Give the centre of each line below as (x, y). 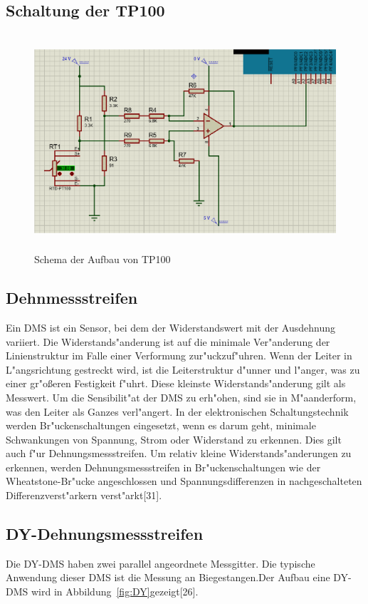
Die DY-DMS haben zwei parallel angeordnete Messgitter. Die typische (161, 563)
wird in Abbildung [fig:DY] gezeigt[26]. (115, 592)
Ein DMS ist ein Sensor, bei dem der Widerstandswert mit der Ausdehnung (170, 327)
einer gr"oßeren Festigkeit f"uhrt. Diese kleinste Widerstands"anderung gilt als (176, 383)
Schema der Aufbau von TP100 (102, 259)
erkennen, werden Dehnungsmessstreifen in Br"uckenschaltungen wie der (163, 467)
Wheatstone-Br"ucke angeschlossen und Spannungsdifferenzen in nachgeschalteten (184, 481)
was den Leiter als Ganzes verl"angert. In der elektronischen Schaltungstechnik (177, 411)
